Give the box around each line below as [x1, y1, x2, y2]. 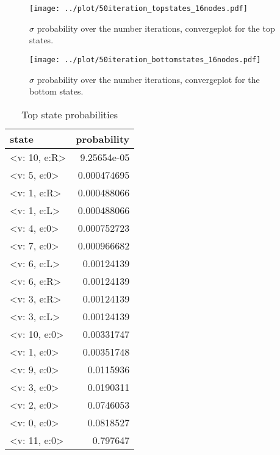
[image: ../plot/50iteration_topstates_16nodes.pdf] [29, 4, 248, 13]
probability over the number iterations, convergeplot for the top [37, 21, 275, 34]
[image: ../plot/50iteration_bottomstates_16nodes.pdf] [29, 55, 261, 64]
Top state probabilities [21, 107, 118, 121]
